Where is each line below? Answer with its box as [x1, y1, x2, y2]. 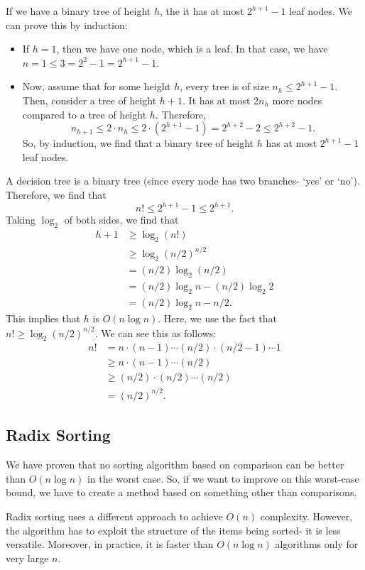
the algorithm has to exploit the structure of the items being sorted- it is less [6, 522, 341, 537]
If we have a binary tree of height [6, 4, 151, 18]
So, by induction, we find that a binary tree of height [22, 136, 254, 150]
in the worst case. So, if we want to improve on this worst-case [87, 471, 359, 486]
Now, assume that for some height [22, 79, 171, 94]
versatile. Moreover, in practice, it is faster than [6, 537, 214, 552]
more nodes [272, 92, 322, 107]
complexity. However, [260, 508, 353, 523]
